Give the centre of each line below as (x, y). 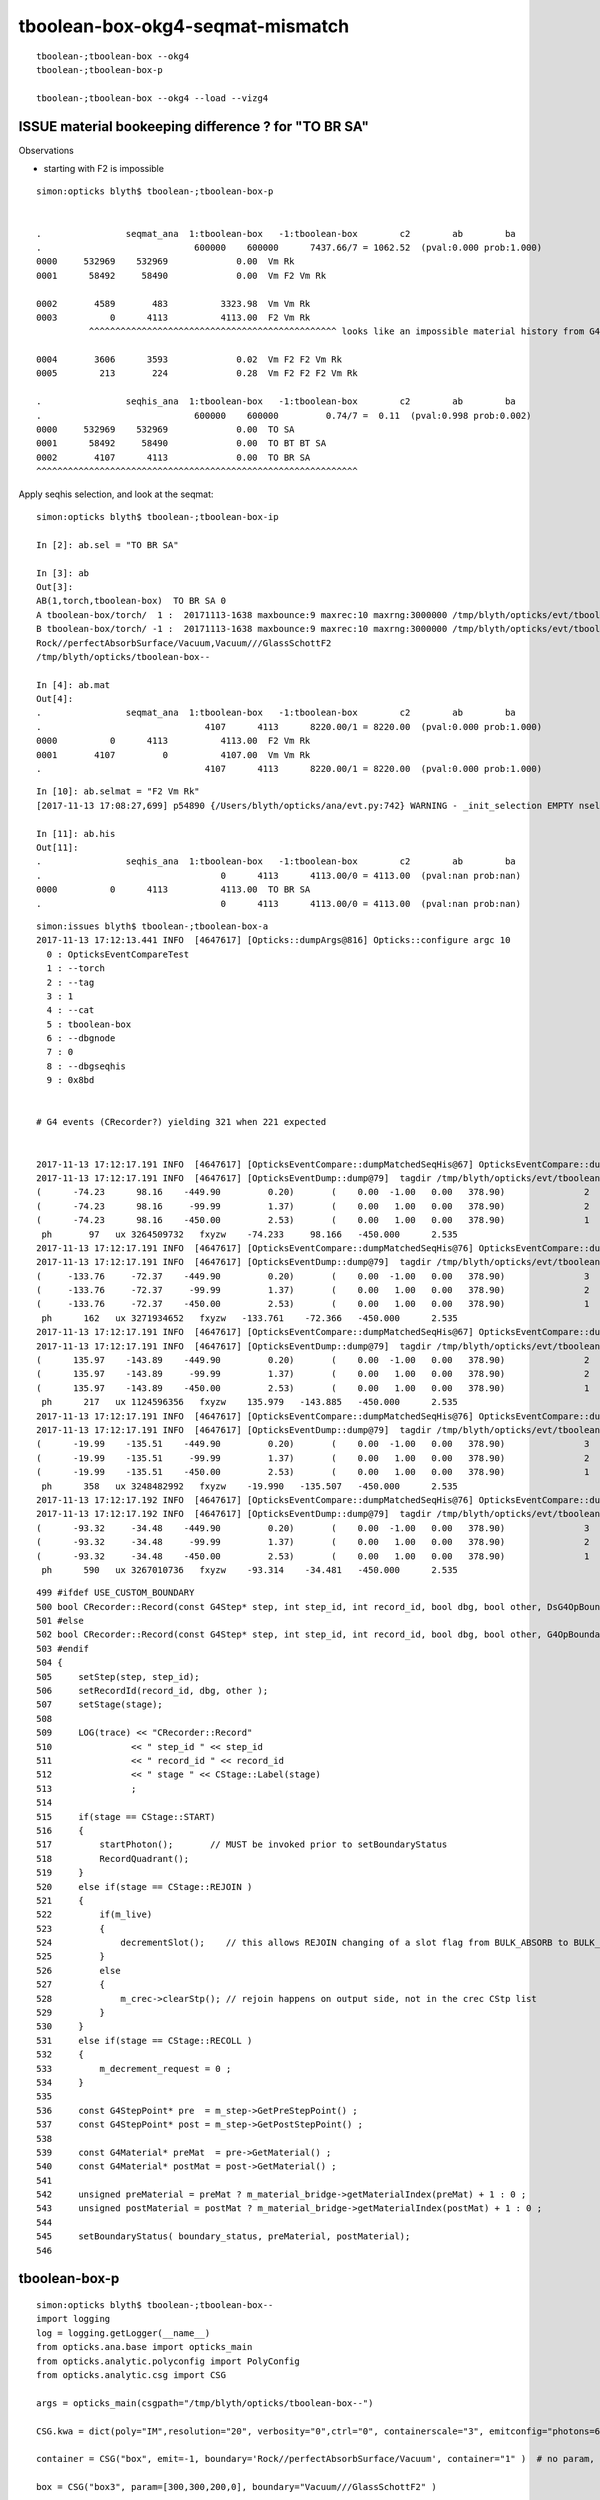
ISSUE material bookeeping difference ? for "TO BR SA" (194, 126)
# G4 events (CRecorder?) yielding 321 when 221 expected (181, 1122)
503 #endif (63, 1648)
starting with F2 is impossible (104, 169)
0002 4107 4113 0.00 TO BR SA (173, 457)
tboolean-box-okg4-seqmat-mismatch (184, 26)
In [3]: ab (63, 573)
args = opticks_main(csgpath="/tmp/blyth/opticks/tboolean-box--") (205, 2403)
